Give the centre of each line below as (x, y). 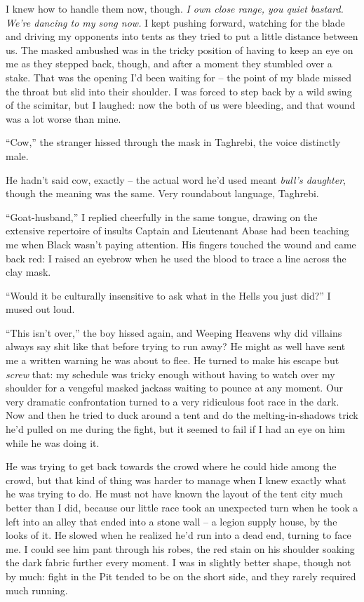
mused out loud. (40, 309)
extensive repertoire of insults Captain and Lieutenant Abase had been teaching (177, 230)
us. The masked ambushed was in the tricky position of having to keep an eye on (180, 49)
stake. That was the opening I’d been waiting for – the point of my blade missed (179, 77)
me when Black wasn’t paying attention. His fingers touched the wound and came (181, 244)
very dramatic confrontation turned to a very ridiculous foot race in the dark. (173, 401)
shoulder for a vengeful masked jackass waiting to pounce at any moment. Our (175, 388)
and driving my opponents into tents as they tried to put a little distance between (182, 36)
